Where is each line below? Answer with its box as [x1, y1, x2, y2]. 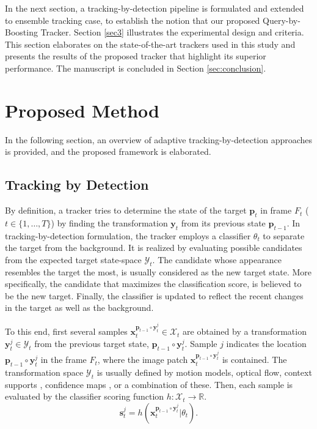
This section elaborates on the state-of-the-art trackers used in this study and [5, 37, 296, 50]
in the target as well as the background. [5, 301, 154, 314]
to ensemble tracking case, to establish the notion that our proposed [5, 13, 260, 26]
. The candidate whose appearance [152, 253, 282, 266]
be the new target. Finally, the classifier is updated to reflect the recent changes [5, 289, 304, 302]
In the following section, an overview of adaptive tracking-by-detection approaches [5, 133, 313, 146]
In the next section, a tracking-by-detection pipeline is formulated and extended [5, 2, 304, 14]
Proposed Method [5, 97, 159, 122]
